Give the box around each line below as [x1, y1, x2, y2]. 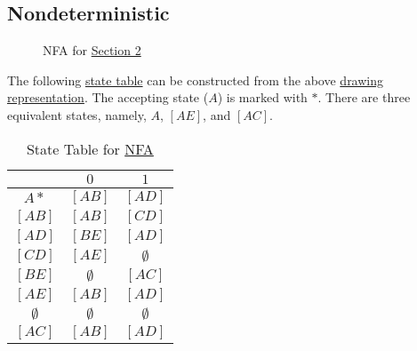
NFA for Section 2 [43, 41, 141, 60]
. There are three [317, 88, 411, 107]
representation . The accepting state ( [7, 88, 209, 107]
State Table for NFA [26, 138, 154, 159]
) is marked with [217, 88, 308, 107]
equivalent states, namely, [7, 105, 147, 124]
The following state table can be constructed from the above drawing [7, 70, 384, 89]
